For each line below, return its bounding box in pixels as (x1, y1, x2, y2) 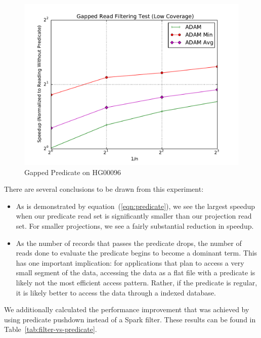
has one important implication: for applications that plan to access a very (16, 257, 244, 268)
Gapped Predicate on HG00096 (24, 166, 121, 177)
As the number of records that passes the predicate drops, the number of (16, 237, 242, 248)
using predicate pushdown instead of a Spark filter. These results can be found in (4, 314, 256, 324)
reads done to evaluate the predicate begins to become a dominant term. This (16, 247, 257, 258)
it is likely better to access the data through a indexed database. (16, 287, 216, 298)
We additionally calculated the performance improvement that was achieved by (4, 304, 249, 315)
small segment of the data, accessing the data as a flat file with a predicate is (16, 267, 255, 278)
